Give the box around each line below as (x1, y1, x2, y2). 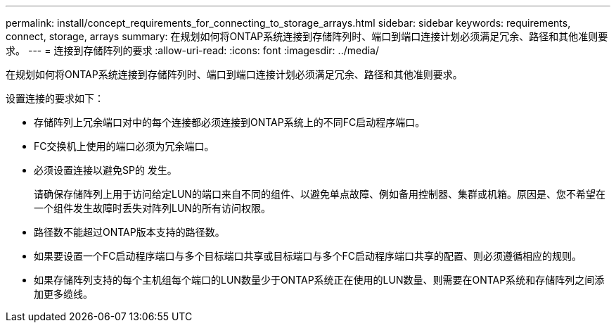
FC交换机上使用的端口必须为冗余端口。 (34, 140, 214, 152)
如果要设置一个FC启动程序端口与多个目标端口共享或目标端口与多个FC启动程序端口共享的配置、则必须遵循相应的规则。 (34, 250, 582, 262)
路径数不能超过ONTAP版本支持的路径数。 (34, 226, 225, 238)
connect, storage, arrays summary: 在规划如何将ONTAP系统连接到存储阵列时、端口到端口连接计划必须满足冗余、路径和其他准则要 (6, 30, 608, 42)
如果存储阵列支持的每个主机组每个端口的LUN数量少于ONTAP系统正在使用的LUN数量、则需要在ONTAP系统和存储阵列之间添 (34, 274, 605, 286)
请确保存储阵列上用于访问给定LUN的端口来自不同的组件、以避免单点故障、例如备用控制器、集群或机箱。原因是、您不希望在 (34, 188, 605, 200)
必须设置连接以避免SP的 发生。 (34, 164, 177, 176)
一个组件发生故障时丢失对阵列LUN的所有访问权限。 (34, 202, 271, 214)
